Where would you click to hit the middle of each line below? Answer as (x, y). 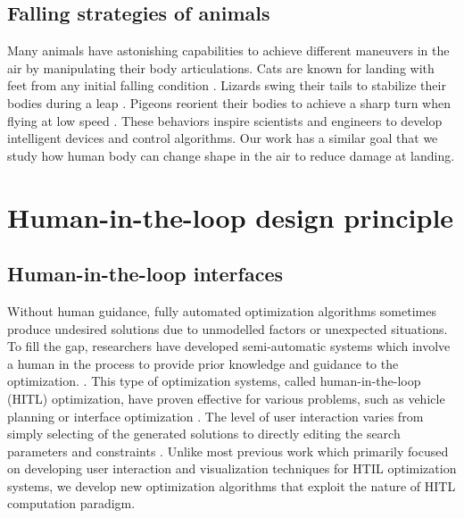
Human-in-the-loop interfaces (145, 274)
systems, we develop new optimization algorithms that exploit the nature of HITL (232, 485)
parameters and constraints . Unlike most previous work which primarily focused (228, 451)
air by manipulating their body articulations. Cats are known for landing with (221, 67)
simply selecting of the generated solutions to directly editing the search (204, 434)
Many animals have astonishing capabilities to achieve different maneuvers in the (228, 50)
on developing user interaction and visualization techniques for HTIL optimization (232, 468)
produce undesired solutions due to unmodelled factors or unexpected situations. (228, 328)
